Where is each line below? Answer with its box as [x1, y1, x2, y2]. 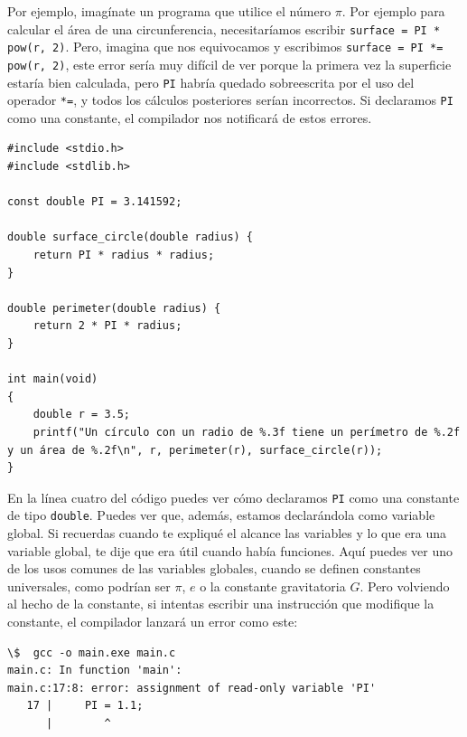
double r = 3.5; [33, 408, 131, 421]
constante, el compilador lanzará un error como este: [7, 612, 298, 631]
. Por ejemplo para [341, 2, 445, 20]
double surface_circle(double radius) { [7, 231, 254, 244]
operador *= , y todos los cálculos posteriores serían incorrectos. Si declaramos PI [7, 90, 453, 109]
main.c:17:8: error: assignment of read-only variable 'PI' [7, 681, 377, 694]
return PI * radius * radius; [33, 249, 215, 262]
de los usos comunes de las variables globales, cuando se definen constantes [7, 559, 421, 578]
